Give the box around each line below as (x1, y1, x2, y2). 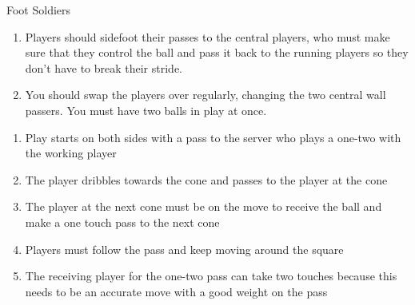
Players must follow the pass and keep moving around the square (25, 240, 344, 257)
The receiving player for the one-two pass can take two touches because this (25, 267, 397, 284)
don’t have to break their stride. (25, 59, 183, 76)
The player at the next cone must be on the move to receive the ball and (25, 198, 382, 215)
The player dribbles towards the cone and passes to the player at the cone (25, 171, 388, 188)
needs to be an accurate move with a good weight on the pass (25, 283, 328, 299)
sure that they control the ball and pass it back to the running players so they (25, 44, 409, 61)
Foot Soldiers (6, 2, 71, 18)
